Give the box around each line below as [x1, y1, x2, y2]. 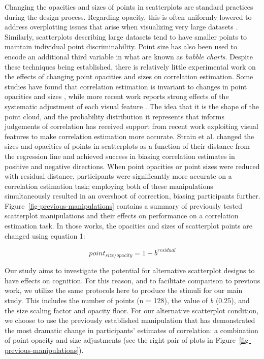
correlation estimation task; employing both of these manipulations [5, 180, 213, 191]
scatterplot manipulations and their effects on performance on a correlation [5, 210, 239, 221]
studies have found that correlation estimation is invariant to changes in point [5, 81, 247, 91]
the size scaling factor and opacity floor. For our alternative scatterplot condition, [5, 305, 259, 315]
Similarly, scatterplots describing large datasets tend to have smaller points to [5, 31, 247, 42]
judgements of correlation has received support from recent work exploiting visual [5, 121, 258, 132]
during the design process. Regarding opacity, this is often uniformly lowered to [5, 11, 252, 22]
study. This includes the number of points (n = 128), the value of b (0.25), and [5, 295, 250, 305]
